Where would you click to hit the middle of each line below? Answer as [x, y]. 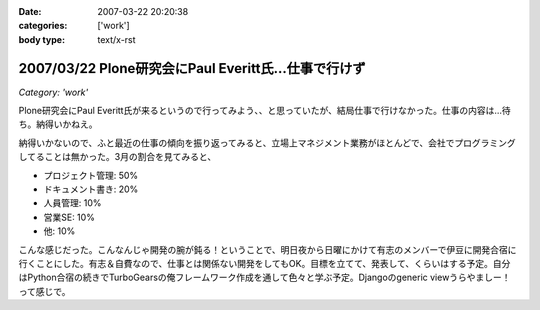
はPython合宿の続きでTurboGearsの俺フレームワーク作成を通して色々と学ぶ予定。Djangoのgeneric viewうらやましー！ [264, 277]
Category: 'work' [53, 92]
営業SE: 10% [69, 217]
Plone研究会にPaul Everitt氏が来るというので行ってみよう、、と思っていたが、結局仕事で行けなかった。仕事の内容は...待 [265, 111]
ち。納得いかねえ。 [58, 124]
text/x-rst [116, 39]
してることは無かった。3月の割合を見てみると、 [117, 157]
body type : [41, 39]
